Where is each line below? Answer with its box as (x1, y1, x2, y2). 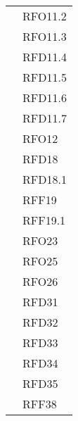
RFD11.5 (22, 69, 67, 85)
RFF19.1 (22, 212, 66, 228)
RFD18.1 (22, 171, 67, 187)
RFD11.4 (22, 49, 67, 65)
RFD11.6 (22, 89, 67, 106)
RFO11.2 (22, 8, 67, 24)
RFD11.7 (22, 110, 67, 126)
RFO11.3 (22, 28, 67, 44)
